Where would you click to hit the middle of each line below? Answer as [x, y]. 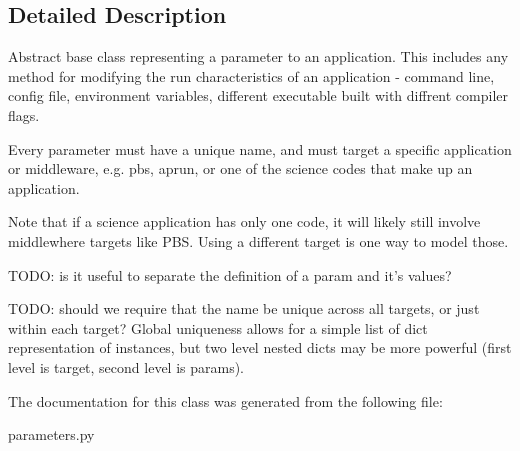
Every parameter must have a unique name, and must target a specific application [260, 148]
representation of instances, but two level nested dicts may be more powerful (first [260, 347]
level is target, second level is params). [126, 366]
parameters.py [51, 434]
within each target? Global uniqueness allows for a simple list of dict [218, 327]
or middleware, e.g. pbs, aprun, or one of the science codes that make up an [240, 168]
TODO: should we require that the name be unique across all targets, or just [244, 308]
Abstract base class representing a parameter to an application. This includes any [258, 56]
